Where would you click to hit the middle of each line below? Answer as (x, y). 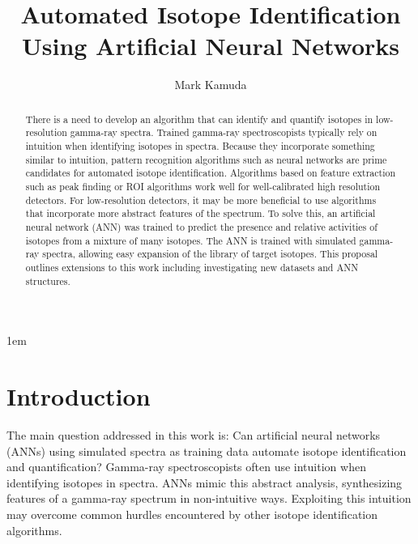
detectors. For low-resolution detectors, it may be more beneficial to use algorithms (201, 200)
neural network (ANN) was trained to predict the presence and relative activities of (201, 226)
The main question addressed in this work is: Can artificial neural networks (194, 434)
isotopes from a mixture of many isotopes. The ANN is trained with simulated (191, 240)
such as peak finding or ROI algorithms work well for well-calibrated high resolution (203, 186)
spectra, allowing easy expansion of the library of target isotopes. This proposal (210, 254)
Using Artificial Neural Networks (211, 46)
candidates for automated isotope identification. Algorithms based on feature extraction (211, 173)
